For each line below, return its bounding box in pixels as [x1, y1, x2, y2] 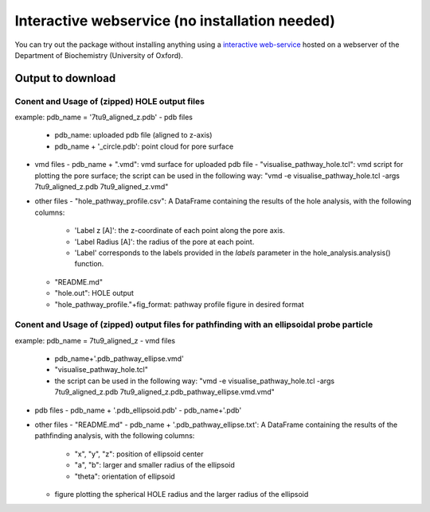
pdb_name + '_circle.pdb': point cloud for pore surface [54, 142, 234, 151]
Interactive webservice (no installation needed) [14, 12, 336, 29]
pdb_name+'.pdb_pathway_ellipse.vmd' [54, 354, 185, 363]
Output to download [14, 72, 116, 85]
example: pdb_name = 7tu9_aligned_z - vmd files [14, 336, 176, 345]
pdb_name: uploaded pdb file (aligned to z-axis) [54, 130, 213, 140]
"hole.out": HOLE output [54, 289, 135, 298]
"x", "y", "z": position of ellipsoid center [74, 449, 204, 459]
